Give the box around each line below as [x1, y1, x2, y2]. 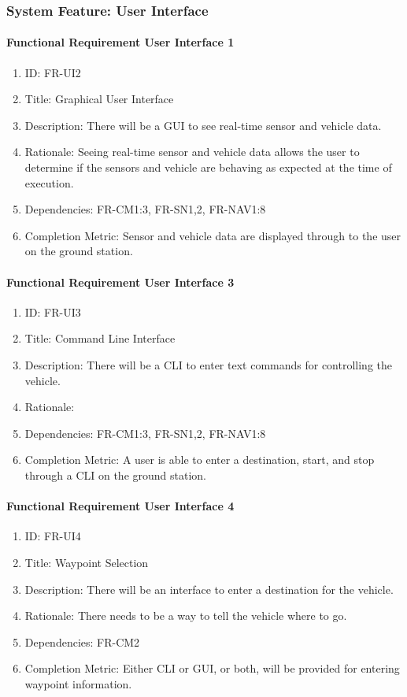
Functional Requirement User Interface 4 [6, 498, 235, 514]
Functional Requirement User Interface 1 [6, 34, 235, 50]
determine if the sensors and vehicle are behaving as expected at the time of [24, 159, 392, 176]
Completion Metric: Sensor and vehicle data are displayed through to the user [24, 227, 401, 243]
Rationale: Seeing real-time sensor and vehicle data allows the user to [24, 143, 360, 160]
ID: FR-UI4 [24, 528, 81, 544]
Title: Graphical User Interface [24, 91, 174, 107]
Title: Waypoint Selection [24, 554, 149, 570]
